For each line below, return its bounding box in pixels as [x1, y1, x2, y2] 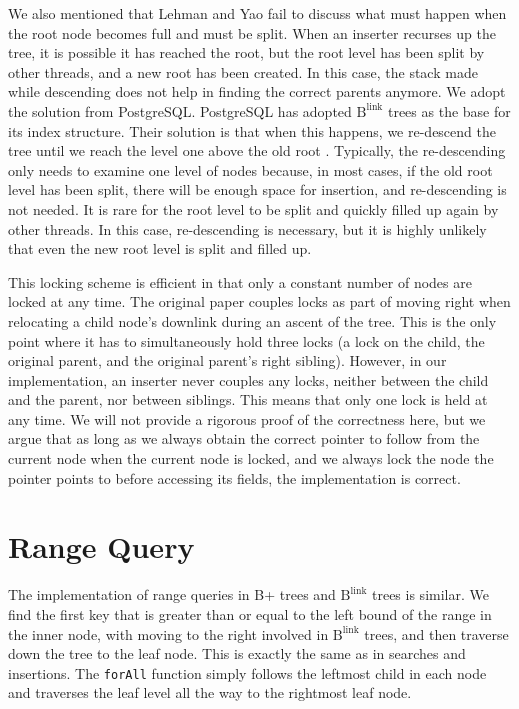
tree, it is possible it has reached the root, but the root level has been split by [8, 42, 485, 63]
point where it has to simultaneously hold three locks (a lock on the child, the [8, 330, 485, 351]
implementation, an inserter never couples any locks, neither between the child [8, 369, 489, 390]
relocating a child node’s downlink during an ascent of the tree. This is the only [8, 310, 497, 331]
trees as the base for [387, 100, 511, 121]
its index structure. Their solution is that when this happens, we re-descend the [8, 120, 496, 141]
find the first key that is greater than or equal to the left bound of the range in [8, 603, 492, 624]
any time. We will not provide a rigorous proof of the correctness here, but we [8, 408, 486, 429]
